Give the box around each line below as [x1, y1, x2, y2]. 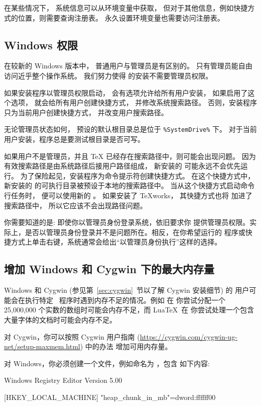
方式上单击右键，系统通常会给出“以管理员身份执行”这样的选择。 [11, 236, 222, 247]
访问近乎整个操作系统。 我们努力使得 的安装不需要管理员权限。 [4, 70, 213, 80]
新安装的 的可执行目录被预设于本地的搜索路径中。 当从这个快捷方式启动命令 [4, 180, 255, 191]
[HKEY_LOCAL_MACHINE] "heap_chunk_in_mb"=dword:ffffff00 [4, 391, 216, 402]
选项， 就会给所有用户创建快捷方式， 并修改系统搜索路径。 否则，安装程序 [11, 97, 257, 108]
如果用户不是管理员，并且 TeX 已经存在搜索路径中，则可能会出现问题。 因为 [4, 150, 256, 161]
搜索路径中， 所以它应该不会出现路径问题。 [4, 200, 147, 210]
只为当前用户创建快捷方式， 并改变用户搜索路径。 [4, 107, 168, 117]
